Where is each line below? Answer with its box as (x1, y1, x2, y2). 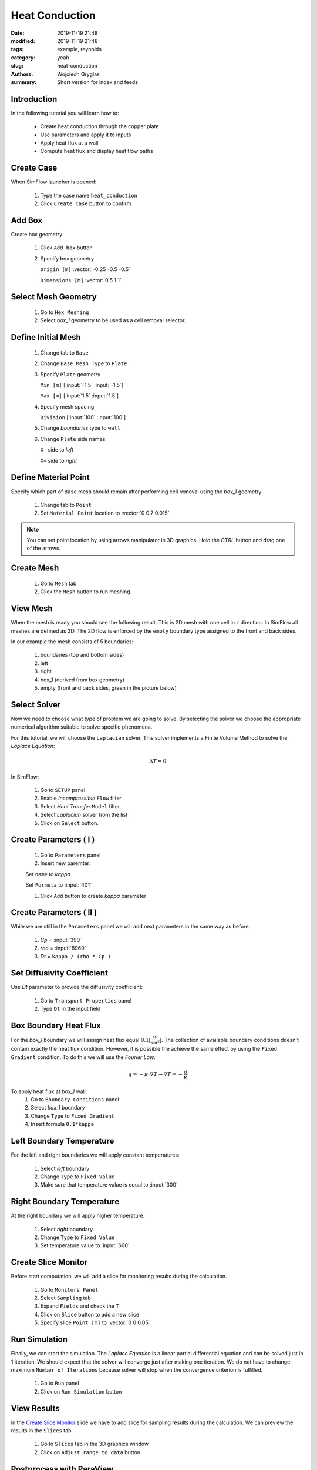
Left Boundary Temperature (11, 1136, 114, 1146)
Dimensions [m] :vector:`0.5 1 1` (40, 276, 122, 283)
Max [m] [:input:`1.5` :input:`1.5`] (40, 392, 119, 399)
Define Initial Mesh (11, 332, 82, 342)
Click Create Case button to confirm (40, 200, 131, 207)
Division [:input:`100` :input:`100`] (40, 414, 126, 421)
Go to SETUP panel (40, 786, 86, 793)
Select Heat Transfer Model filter (40, 803, 120, 810)
